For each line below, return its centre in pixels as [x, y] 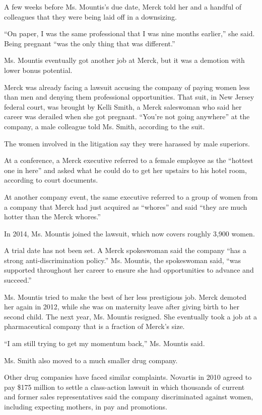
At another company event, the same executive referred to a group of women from [131, 196]
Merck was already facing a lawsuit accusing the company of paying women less [127, 87]
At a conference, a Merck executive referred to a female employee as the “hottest [129, 160]
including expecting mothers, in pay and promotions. [86, 406]
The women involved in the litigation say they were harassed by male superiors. [127, 143]
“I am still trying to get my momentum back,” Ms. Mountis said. [105, 343]
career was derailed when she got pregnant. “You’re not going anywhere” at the [127, 116]
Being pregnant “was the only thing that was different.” [90, 43]
